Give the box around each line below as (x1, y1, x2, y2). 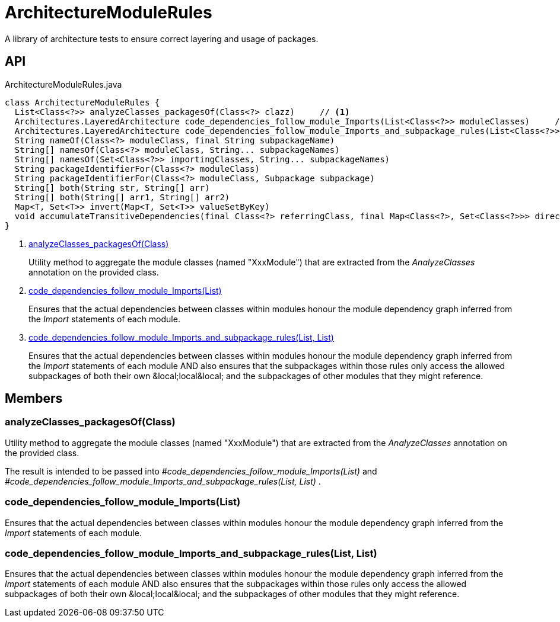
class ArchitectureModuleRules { (5, 97, 160, 107)
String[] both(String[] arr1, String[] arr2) (14, 192, 230, 202)
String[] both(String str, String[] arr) (14, 182, 210, 193)
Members (5, 391, 63, 406)
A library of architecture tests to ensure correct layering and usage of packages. (5, 33, 319, 44)
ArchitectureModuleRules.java (5, 79, 122, 89)
